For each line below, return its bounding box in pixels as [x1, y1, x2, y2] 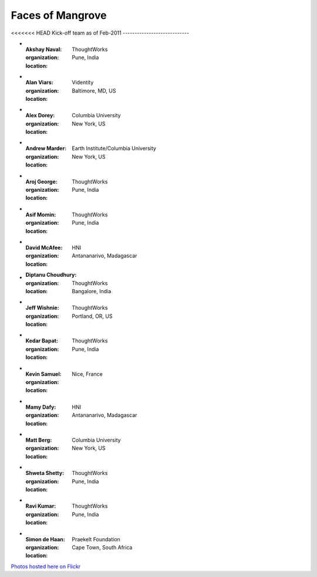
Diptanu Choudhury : [25, 271, 77, 279]
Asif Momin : [25, 211, 56, 218]
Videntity [72, 79, 94, 86]
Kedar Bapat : [25, 337, 59, 344]
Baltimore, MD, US [72, 87, 116, 94]
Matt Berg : [25, 437, 52, 443]
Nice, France [72, 370, 103, 378]
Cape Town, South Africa [72, 544, 133, 551]
